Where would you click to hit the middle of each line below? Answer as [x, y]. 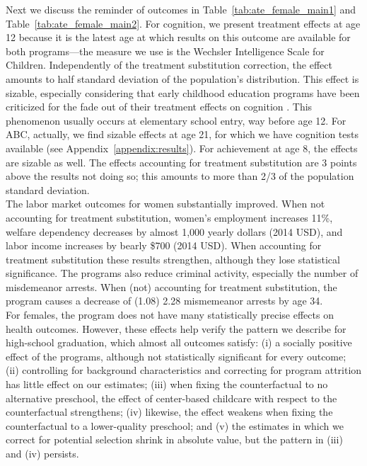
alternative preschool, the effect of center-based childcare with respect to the [171, 398]
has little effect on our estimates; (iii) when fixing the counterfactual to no [167, 384]
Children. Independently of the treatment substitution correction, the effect [169, 65]
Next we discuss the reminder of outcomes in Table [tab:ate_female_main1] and [181, 9]
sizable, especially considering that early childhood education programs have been [183, 92]
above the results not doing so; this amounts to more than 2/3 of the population [180, 176]
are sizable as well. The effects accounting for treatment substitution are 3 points [181, 162]
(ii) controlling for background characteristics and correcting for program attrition [184, 370]
